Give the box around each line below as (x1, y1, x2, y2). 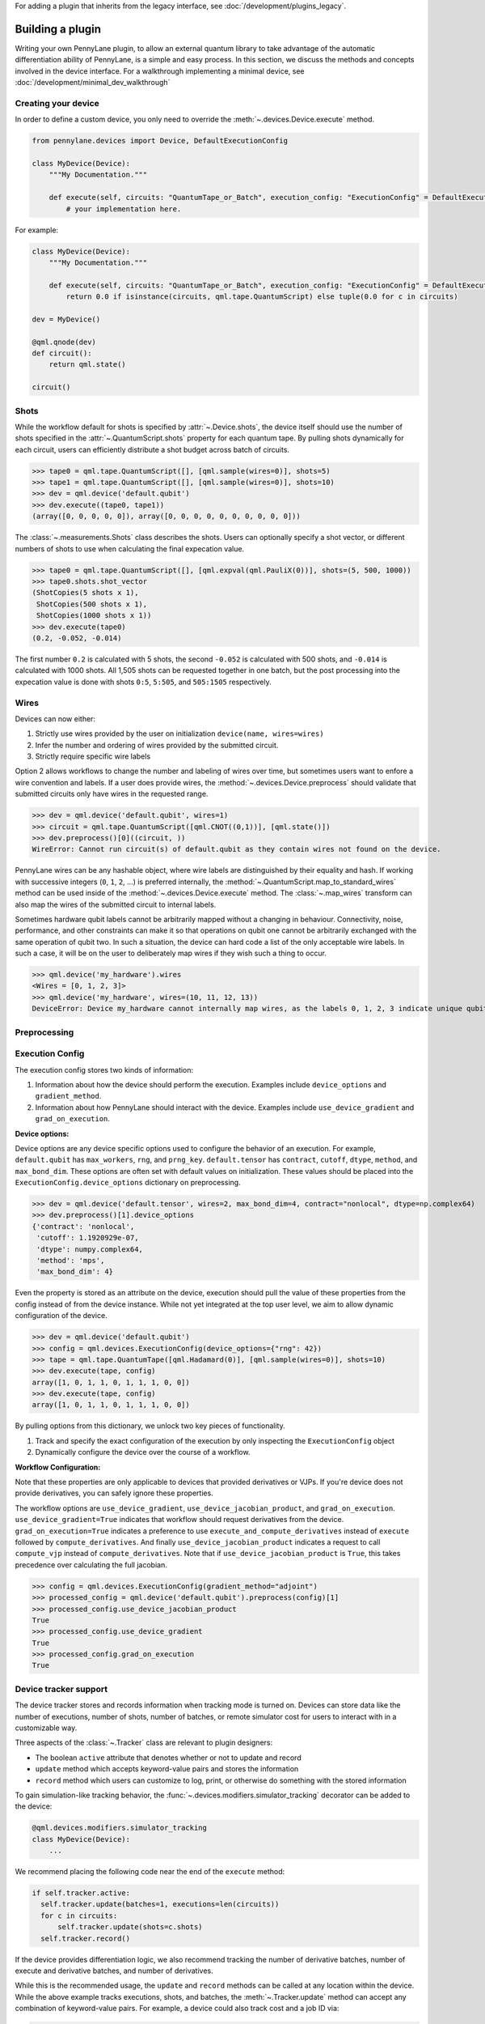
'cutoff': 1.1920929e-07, (36, 1233, 139, 1243)
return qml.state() (48, 360, 127, 369)
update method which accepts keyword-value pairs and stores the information (35, 1764, 299, 1774)
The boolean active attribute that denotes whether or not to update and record (35, 1753, 302, 1762)
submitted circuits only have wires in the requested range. (15, 789, 209, 799)
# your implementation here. (65, 204, 182, 214)
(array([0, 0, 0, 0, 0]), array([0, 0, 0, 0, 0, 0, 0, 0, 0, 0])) (32, 512, 301, 521)
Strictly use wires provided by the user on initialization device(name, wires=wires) (35, 729, 324, 738)
